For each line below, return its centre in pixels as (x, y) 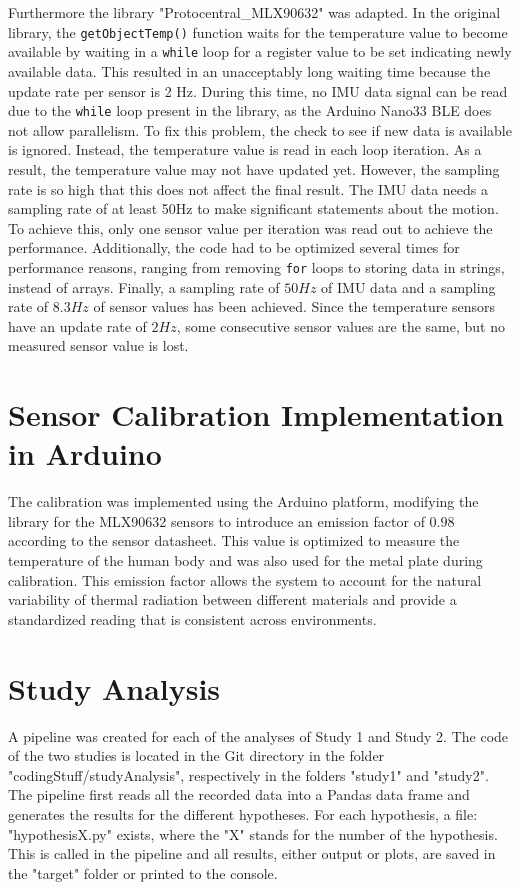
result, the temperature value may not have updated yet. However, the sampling (254, 168)
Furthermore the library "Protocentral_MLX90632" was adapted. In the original (254, 12)
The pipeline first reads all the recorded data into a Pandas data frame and (239, 794)
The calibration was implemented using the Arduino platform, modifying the (243, 501)
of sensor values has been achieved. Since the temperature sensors (294, 306)
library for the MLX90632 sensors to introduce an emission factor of (216, 520)
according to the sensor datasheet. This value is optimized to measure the (234, 540)
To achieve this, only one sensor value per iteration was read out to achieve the (250, 227)
